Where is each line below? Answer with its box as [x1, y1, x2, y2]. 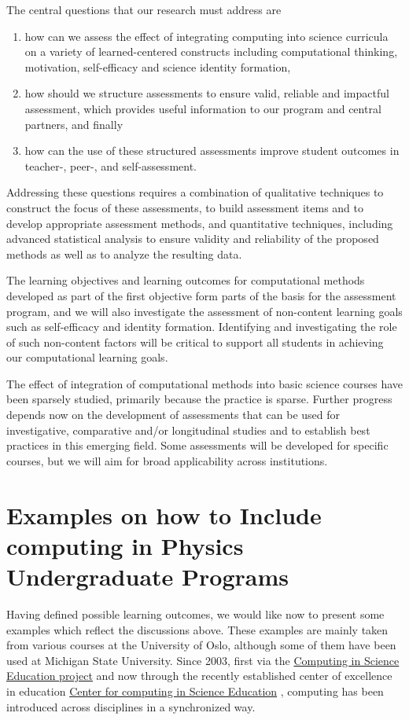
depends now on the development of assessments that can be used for [6, 406, 341, 423]
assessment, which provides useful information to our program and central [24, 100, 381, 116]
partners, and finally [24, 116, 123, 132]
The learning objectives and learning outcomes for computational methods [6, 272, 365, 288]
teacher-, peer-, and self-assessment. [24, 157, 197, 174]
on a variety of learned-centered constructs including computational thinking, [24, 43, 398, 60]
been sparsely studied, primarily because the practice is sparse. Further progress [6, 391, 392, 407]
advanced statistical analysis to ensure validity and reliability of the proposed [6, 230, 379, 247]
